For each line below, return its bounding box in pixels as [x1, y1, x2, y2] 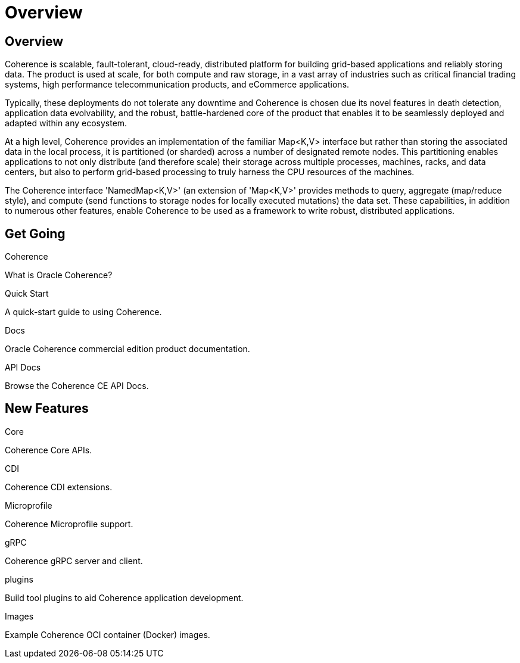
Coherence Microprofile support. [5, 518, 133, 529]
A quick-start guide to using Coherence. [5, 307, 162, 318]
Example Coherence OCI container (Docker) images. [5, 629, 210, 640]
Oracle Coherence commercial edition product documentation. [5, 344, 250, 354]
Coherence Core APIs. [5, 444, 92, 455]
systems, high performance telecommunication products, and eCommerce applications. [5, 79, 350, 90]
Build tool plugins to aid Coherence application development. [5, 592, 244, 603]
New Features [5, 401, 89, 416]
